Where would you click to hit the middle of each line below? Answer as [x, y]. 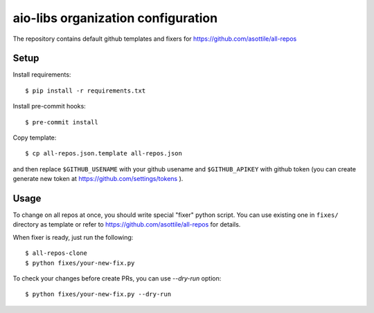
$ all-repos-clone [56, 253]
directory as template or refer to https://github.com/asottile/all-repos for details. [127, 225]
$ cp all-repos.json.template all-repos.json [104, 153]
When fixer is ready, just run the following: [73, 237]
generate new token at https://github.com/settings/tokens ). [98, 179]
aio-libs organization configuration [115, 18]
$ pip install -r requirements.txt [86, 91]
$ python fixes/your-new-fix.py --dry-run [98, 294]
